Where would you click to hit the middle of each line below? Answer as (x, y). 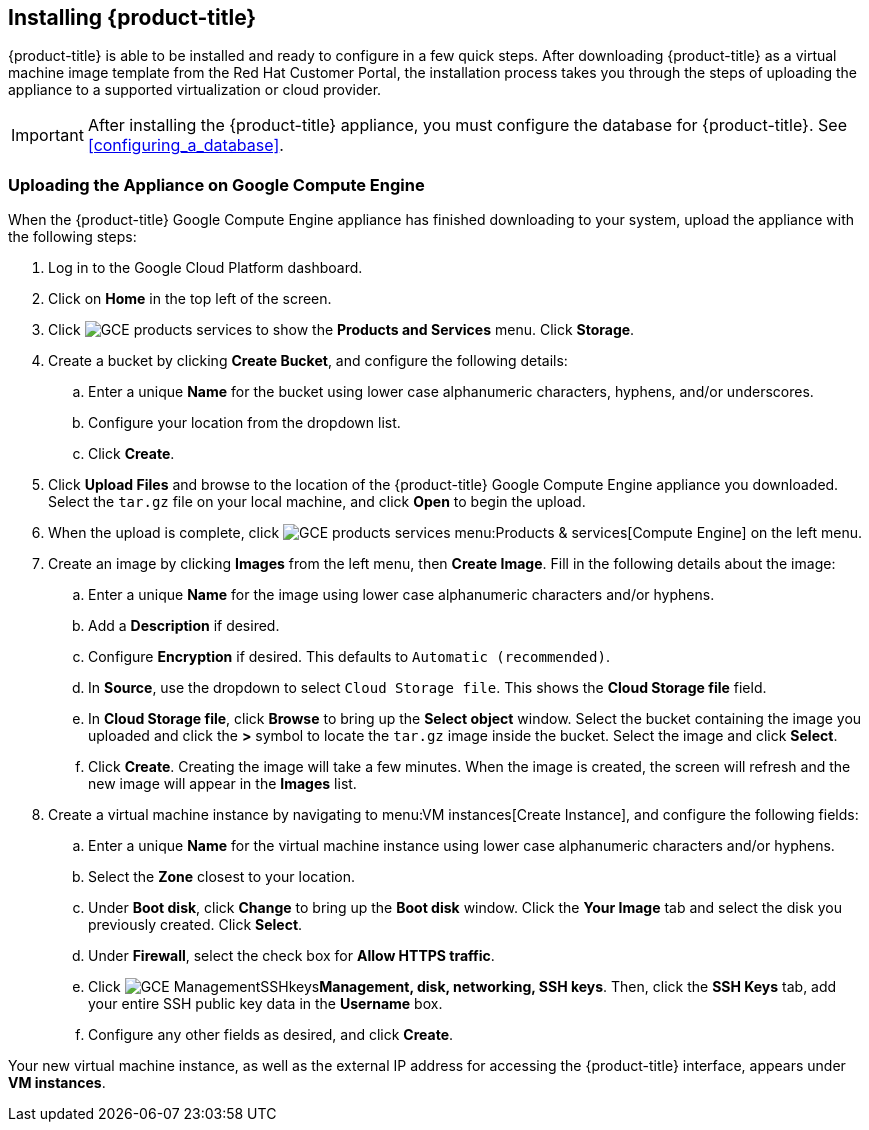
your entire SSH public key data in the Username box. (265, 1004)
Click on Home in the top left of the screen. (190, 299)
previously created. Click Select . (195, 925)
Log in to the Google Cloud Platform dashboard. (205, 268)
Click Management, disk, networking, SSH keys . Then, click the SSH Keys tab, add (462, 987)
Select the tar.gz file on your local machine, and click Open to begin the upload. (317, 502)
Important (47, 135)
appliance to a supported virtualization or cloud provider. (195, 90)
